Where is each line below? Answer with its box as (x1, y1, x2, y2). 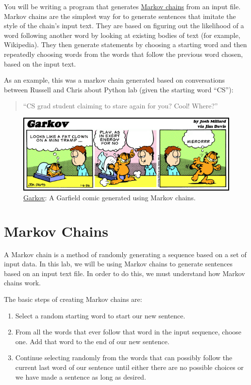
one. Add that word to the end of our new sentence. (15, 336, 169, 346)
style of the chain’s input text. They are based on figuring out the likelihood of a (4, 20, 244, 31)
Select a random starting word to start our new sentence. (15, 310, 185, 320)
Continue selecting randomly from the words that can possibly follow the (15, 352, 233, 363)
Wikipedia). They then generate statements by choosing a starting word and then (4, 39, 247, 50)
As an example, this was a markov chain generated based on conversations (4, 75, 225, 85)
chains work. (4, 278, 41, 288)
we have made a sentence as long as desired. (15, 371, 146, 382)
